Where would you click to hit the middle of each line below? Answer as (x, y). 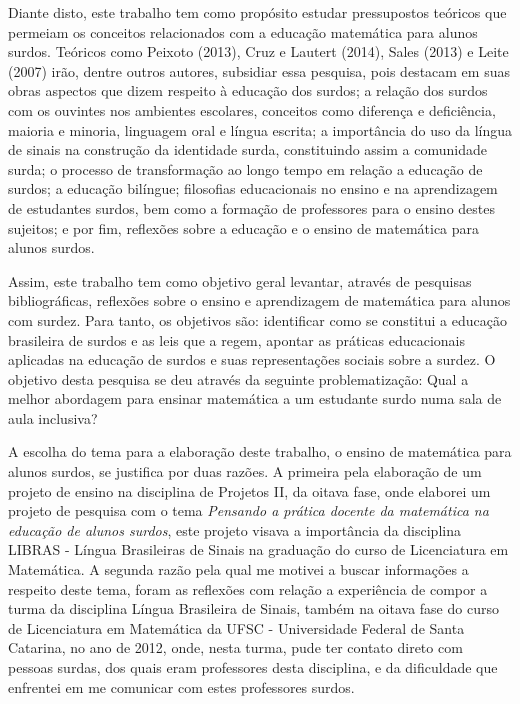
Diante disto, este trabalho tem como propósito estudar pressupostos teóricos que (257, 12)
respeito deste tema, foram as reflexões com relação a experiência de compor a (248, 588)
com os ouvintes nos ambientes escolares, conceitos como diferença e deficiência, (252, 109)
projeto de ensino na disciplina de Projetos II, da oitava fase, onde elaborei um (249, 490)
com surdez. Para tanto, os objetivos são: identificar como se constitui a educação (257, 319)
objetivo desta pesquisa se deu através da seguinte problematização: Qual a (238, 378)
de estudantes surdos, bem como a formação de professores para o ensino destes (252, 207)
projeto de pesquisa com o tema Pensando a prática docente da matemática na (248, 510)
